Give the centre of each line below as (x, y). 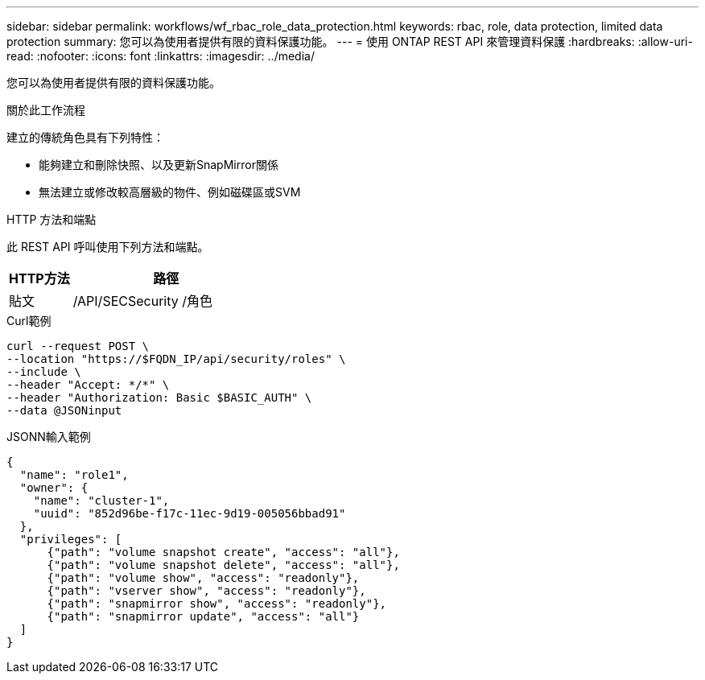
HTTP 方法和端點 (52, 219)
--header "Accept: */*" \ (88, 385)
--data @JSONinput (64, 410)
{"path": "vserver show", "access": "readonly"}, (206, 591)
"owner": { (54, 488)
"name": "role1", (74, 475)
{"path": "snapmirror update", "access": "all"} (203, 616)
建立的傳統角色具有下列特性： (85, 137)
